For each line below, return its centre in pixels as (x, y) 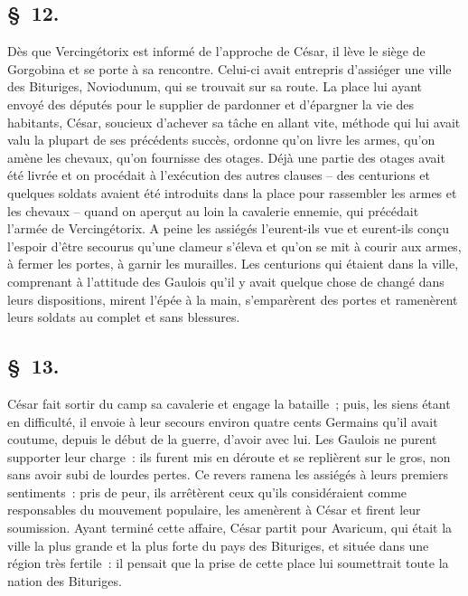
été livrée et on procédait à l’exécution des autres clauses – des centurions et (219, 175)
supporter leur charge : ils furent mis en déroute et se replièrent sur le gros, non (229, 456)
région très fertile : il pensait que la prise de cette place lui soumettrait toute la (228, 563)
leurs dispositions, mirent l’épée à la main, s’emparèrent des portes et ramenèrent (233, 299)
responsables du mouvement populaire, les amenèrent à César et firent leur (214, 510)
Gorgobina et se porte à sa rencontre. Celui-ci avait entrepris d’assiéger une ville (229, 68)
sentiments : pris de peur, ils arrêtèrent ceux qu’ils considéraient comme (207, 492)
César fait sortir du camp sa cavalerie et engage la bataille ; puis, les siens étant (229, 403)
